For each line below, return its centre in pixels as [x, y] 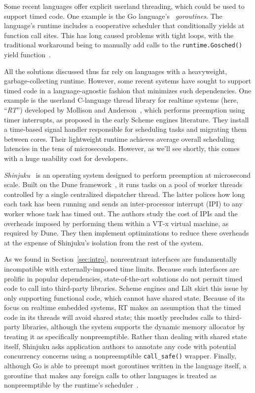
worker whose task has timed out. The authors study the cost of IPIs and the [121, 213]
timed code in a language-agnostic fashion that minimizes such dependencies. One [128, 90]
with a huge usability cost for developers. [66, 158]
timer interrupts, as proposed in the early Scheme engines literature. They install [127, 119]
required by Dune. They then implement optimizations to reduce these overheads [127, 233]
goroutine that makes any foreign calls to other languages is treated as [110, 375]
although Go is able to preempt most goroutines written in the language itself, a [125, 365]
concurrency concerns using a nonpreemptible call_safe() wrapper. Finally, [120, 356]
